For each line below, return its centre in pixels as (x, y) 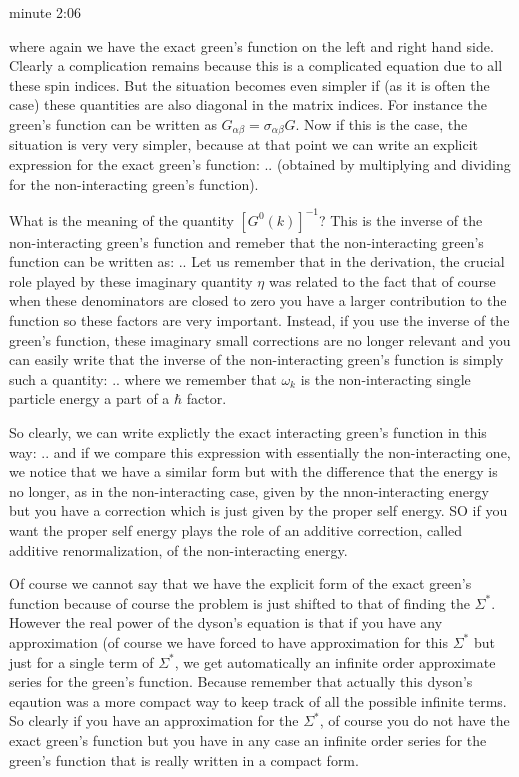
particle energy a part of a (89, 398)
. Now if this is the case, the (381, 123)
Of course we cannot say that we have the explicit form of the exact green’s (240, 583)
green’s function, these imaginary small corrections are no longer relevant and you (260, 339)
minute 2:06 (45, 12)
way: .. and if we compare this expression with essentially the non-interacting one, (260, 451)
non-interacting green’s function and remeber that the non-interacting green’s (246, 241)
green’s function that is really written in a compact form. (184, 759)
